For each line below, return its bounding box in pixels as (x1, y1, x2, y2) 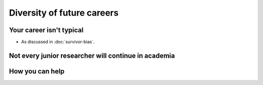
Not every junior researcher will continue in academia (9, 51, 175, 60)
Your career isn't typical (9, 26, 84, 34)
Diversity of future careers (9, 7, 119, 18)
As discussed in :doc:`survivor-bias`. (21, 39, 95, 45)
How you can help (9, 67, 65, 75)
